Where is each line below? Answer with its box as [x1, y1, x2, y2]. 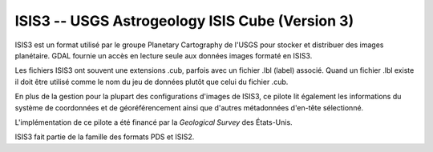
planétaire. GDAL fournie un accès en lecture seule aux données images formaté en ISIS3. [14, 50, 313, 60]
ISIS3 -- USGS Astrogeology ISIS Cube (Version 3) [14, 12, 354, 30]
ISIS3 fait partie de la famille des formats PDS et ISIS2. [14, 132, 195, 142]
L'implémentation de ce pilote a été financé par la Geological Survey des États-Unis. [14, 117, 293, 127]
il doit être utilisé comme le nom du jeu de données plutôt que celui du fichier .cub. [14, 77, 289, 86]
